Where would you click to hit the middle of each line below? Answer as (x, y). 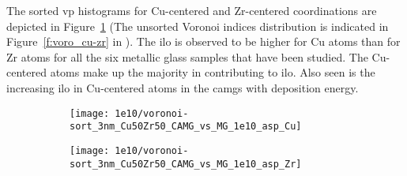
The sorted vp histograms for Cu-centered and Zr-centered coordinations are (192, 10)
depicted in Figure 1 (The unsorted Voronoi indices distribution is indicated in (198, 26)
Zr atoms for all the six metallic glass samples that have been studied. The (187, 56)
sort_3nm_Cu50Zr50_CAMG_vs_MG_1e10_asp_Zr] (186, 164)
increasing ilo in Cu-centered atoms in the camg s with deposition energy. (183, 87)
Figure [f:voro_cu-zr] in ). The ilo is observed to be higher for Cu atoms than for (203, 41)
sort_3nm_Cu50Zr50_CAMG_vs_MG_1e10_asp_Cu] (186, 127)
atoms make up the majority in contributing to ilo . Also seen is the (213, 72)
